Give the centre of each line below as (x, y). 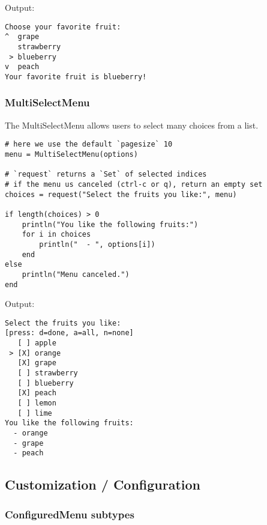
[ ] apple (37, 343)
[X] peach (37, 393)
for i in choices (56, 235)
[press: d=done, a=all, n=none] (69, 333)
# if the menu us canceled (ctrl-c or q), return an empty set (134, 184)
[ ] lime (35, 413)
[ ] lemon (37, 403)
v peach (22, 67)
